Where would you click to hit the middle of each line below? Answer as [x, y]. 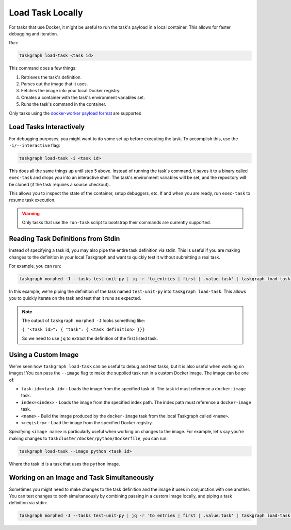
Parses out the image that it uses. [55, 84]
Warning [31, 213]
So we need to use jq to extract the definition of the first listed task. [90, 338]
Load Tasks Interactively [47, 127]
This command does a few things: [43, 68]
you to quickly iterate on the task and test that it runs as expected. [75, 298]
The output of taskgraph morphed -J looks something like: [83, 321]
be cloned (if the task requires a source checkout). [59, 184]
